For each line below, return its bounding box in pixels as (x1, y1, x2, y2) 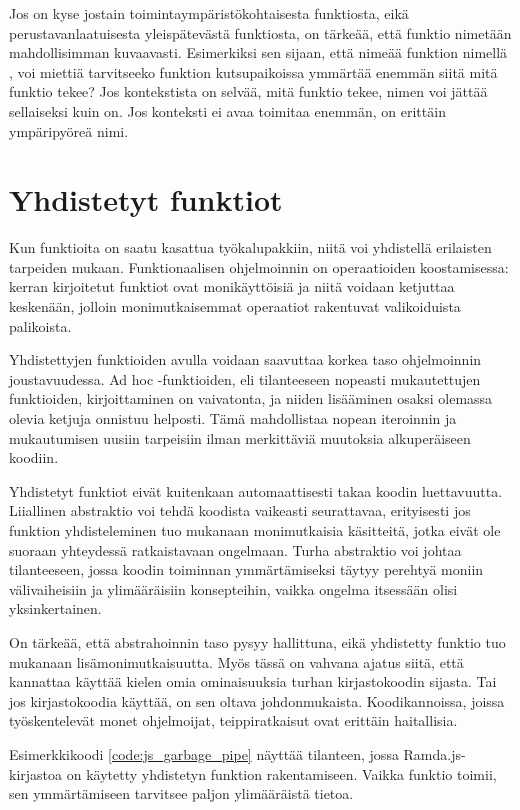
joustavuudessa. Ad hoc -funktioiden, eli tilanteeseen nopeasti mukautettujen (9, 368, 481, 389)
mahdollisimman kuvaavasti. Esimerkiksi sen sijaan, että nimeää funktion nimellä (9, 42, 508, 63)
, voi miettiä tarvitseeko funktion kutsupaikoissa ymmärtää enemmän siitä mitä (9, 61, 498, 82)
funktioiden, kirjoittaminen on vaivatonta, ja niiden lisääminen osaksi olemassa (9, 388, 493, 409)
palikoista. (9, 315, 72, 336)
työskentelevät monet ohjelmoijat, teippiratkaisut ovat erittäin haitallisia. (9, 710, 458, 731)
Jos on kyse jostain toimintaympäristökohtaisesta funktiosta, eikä (9, 3, 409, 23)
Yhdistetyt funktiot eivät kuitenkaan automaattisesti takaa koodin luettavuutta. (9, 480, 503, 501)
